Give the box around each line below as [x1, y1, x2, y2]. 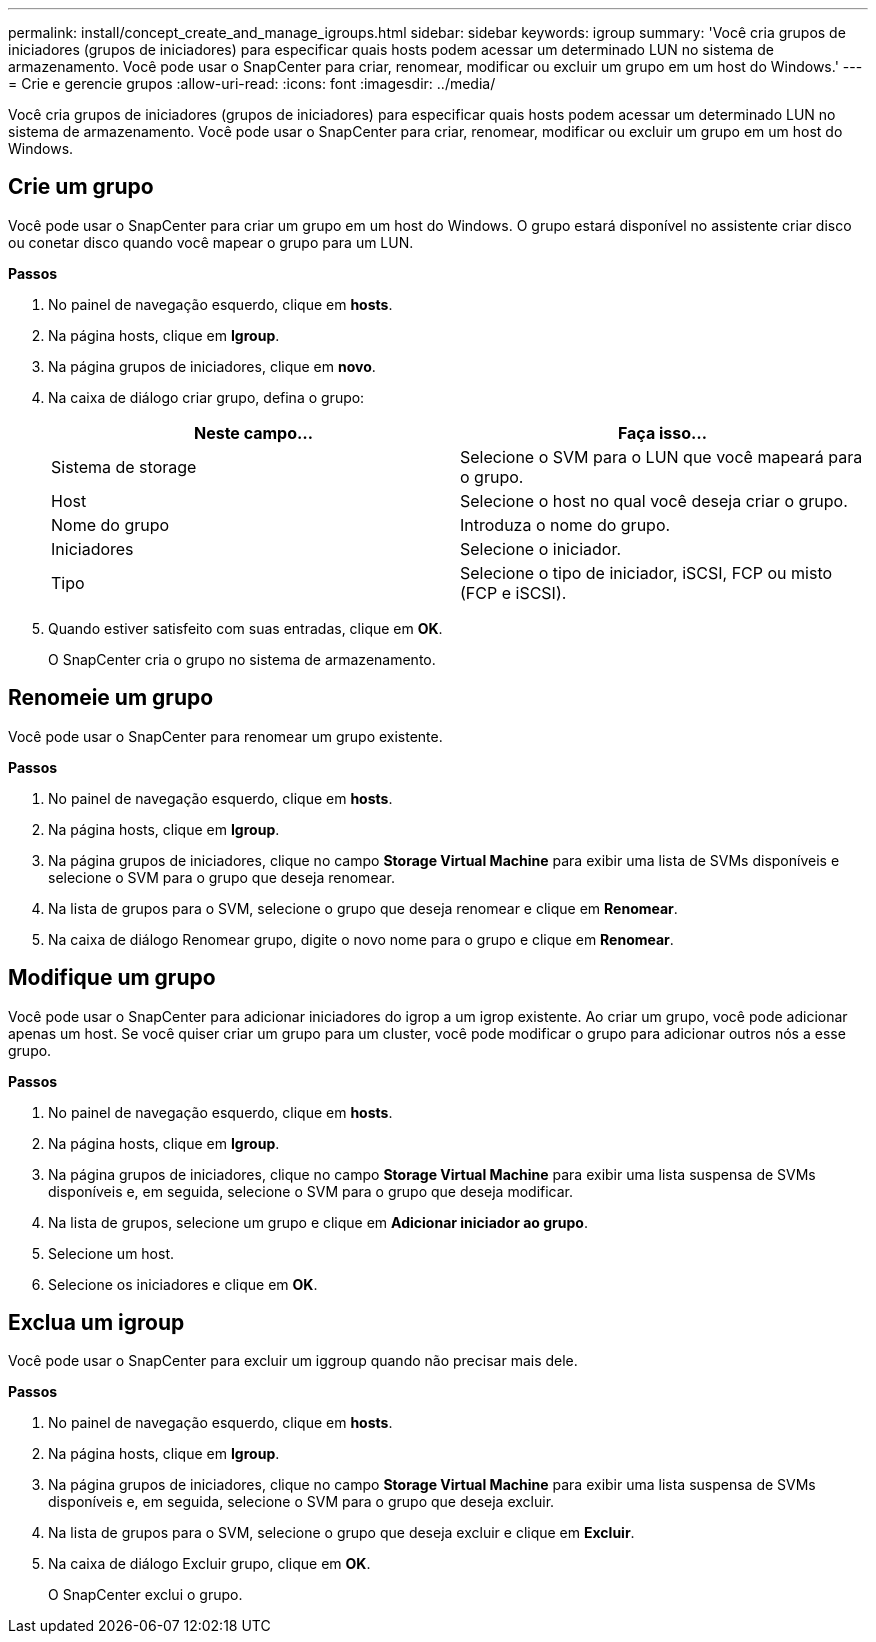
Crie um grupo [8, 174, 154, 200]
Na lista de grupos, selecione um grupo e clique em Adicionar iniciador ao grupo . [48, 1213, 588, 1231]
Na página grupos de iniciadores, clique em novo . [48, 357, 376, 375]
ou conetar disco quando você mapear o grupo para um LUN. [8, 233, 414, 251]
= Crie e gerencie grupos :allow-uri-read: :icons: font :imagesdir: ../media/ [8, 75, 496, 92]
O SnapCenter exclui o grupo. [48, 1586, 243, 1604]
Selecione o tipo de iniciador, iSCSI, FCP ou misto [460, 562, 833, 583]
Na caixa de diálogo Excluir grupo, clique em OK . [48, 1555, 371, 1573]
